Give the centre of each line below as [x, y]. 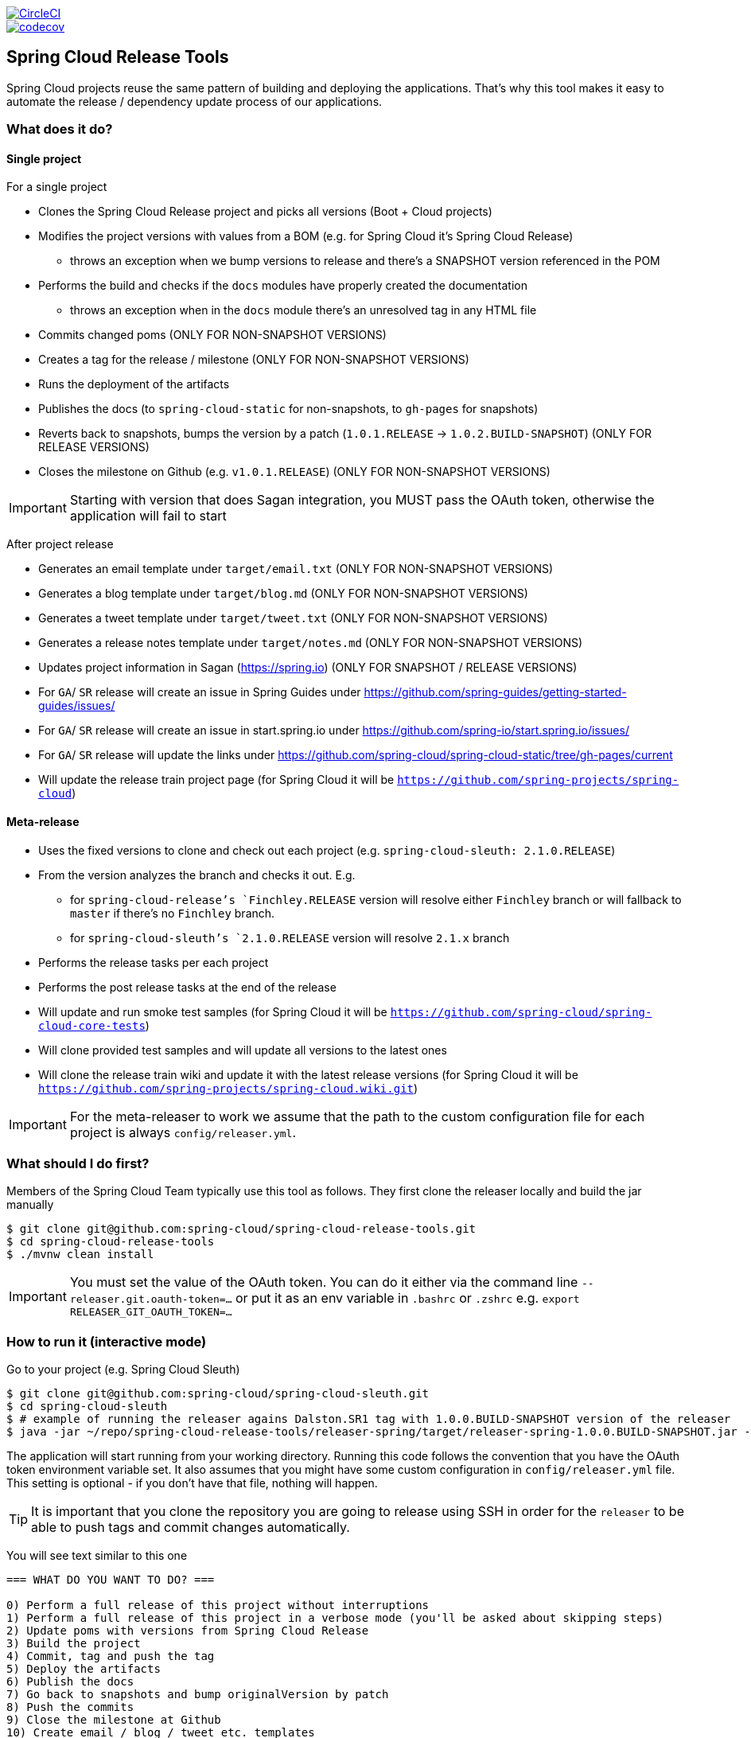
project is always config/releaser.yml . [183, 1132]
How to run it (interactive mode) [107, 1341]
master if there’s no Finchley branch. [173, 913]
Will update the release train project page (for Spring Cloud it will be [216, 780]
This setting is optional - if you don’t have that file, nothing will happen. [192, 1483]
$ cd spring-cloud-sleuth [87, 1407]
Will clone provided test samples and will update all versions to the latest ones [243, 1050]
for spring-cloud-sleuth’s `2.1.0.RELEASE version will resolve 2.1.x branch [290, 937]
